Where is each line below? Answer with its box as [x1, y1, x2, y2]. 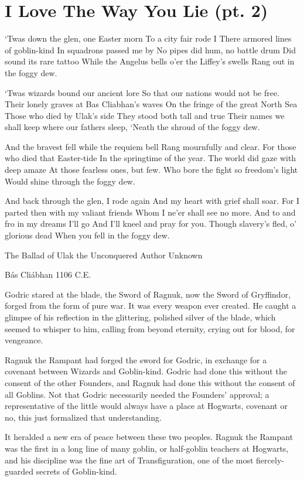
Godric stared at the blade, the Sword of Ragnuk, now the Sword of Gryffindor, [5, 288, 291, 300]
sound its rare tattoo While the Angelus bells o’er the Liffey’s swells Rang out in [5, 55, 295, 67]
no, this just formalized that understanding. [5, 411, 162, 423]
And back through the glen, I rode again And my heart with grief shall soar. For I [5, 195, 300, 207]
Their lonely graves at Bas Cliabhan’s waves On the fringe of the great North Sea [5, 98, 298, 110]
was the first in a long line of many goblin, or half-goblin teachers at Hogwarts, [5, 442, 289, 454]
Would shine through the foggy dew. [5, 175, 135, 187]
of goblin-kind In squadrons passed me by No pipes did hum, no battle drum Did [5, 43, 296, 56]
